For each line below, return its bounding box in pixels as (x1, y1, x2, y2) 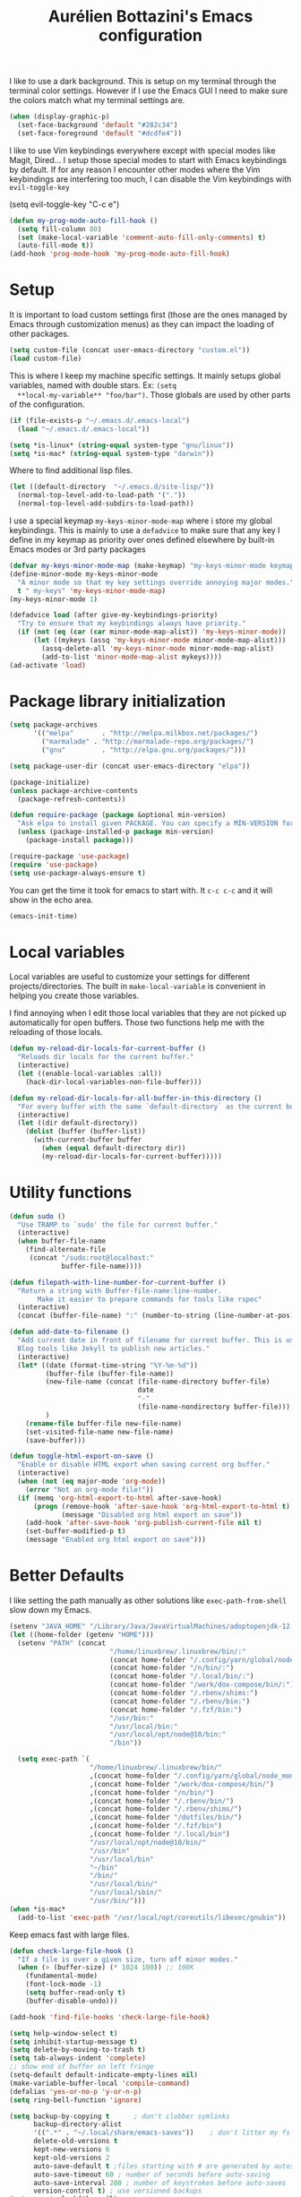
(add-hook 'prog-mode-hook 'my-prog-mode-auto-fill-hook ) (9, 249, 230, 259)
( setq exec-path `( (17, 1754, 90, 1764)
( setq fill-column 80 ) (17, 224, 102, 234)
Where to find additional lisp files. (9, 465, 133, 476)
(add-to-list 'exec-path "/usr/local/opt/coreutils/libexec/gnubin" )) (17, 1913, 287, 1922)
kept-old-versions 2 (32, 2153, 110, 2162)
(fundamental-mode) (25, 1971, 99, 1981)
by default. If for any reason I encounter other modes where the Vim (9, 164, 261, 175)
